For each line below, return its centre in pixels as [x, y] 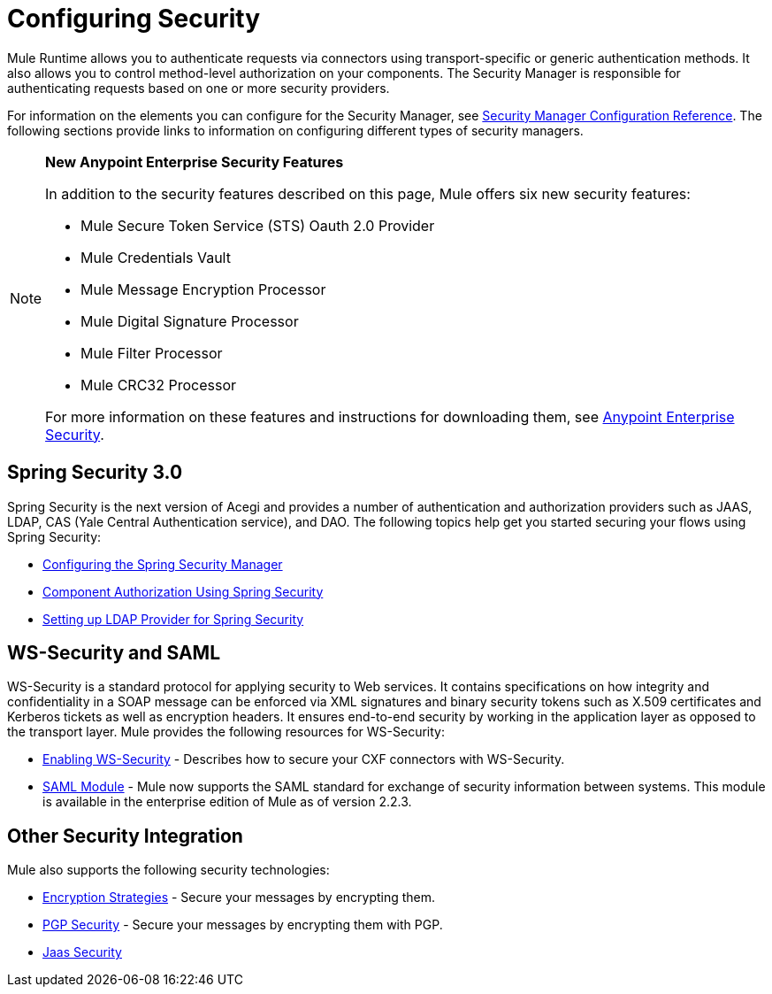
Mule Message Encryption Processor [203, 289]
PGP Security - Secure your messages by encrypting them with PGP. [243, 925]
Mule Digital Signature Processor [190, 321]
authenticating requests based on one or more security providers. [199, 88]
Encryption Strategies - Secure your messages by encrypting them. [239, 898]
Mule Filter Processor [152, 353]
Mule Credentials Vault [156, 257]
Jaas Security [82, 952]
